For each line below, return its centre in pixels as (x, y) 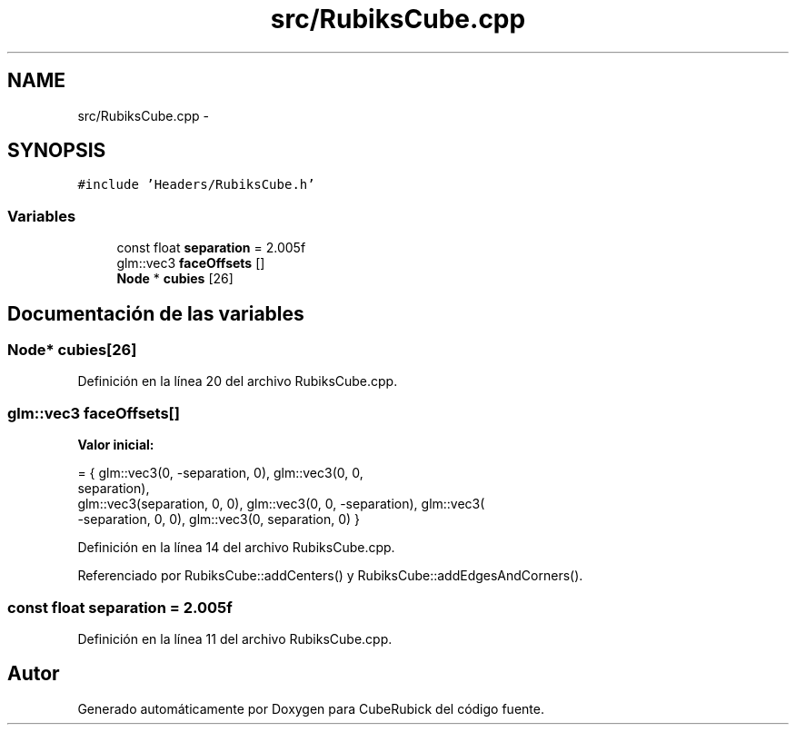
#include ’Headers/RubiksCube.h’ (196, 185)
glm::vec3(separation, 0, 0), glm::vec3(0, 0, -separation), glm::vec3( (281, 504)
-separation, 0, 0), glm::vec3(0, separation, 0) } (219, 519)
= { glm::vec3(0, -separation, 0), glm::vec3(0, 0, (220, 473)
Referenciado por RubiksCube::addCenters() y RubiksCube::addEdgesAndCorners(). (330, 576)
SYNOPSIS (57, 151)
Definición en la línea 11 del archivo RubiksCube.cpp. (235, 638)
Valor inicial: (116, 445)
